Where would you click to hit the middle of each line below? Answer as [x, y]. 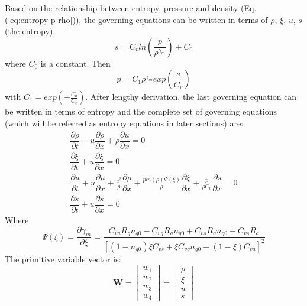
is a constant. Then [75, 63]
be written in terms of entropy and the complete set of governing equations [141, 111]
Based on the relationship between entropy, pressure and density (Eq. [131, 8]
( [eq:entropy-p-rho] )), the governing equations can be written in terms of [136, 19]
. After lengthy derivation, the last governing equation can [191, 97]
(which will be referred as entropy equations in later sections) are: [124, 123]
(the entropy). [30, 31]
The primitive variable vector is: [63, 258]
